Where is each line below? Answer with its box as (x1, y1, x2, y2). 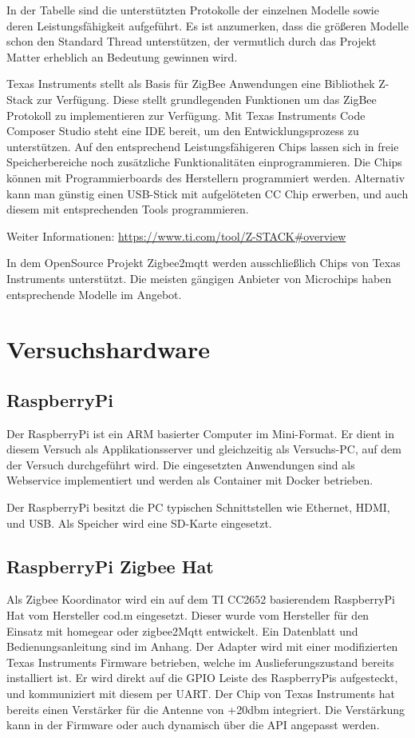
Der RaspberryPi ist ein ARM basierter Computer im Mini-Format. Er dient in (6, 425, 394, 441)
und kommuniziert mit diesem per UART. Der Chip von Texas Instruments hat (6, 685, 395, 701)
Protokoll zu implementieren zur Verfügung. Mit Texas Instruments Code (6, 106, 366, 123)
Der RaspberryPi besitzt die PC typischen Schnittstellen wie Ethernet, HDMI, (6, 499, 390, 516)
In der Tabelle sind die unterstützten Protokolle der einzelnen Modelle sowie (6, 2, 379, 18)
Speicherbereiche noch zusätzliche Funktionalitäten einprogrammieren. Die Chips (6, 154, 402, 170)
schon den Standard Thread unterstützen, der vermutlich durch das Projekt (6, 33, 377, 50)
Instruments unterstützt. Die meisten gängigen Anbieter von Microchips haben (6, 269, 392, 286)
